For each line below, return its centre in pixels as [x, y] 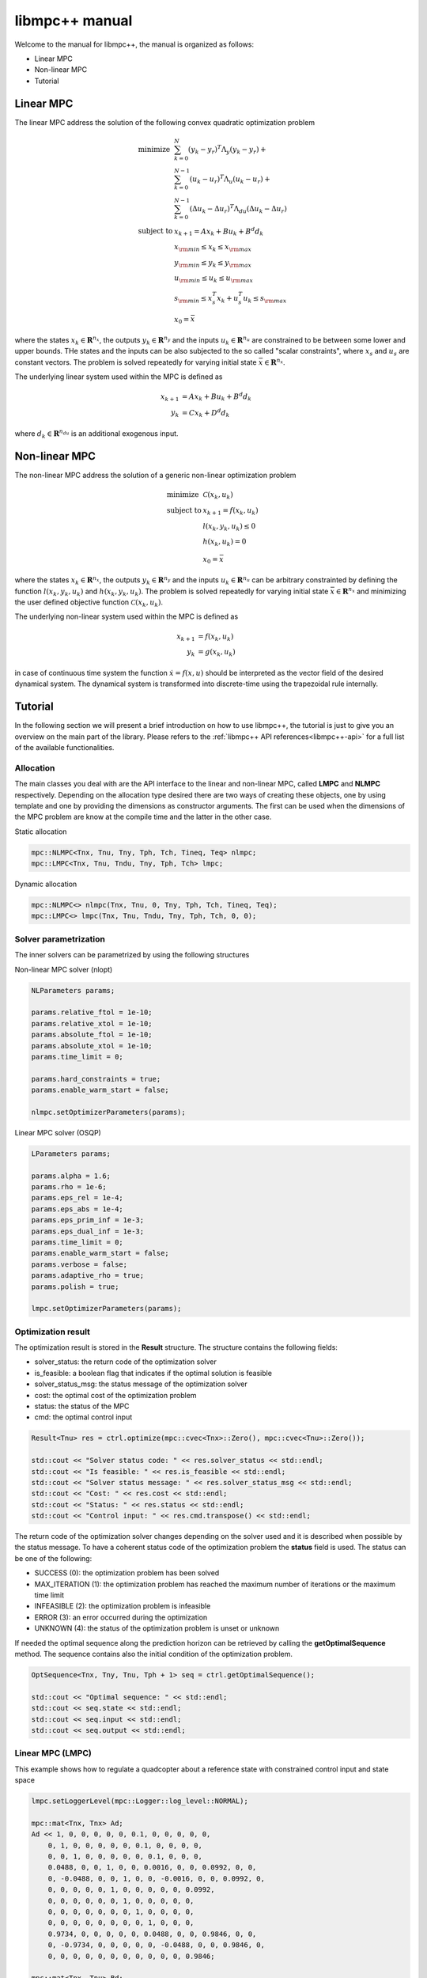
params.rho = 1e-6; [69, 1187]
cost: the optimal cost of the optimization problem [115, 1395]
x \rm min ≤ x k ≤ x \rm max [213, 248]
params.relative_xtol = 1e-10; [92, 1023]
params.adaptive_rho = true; [88, 1275]
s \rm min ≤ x [193, 299]
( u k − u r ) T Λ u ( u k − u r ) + [230, 179]
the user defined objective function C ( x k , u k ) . [89, 603]
